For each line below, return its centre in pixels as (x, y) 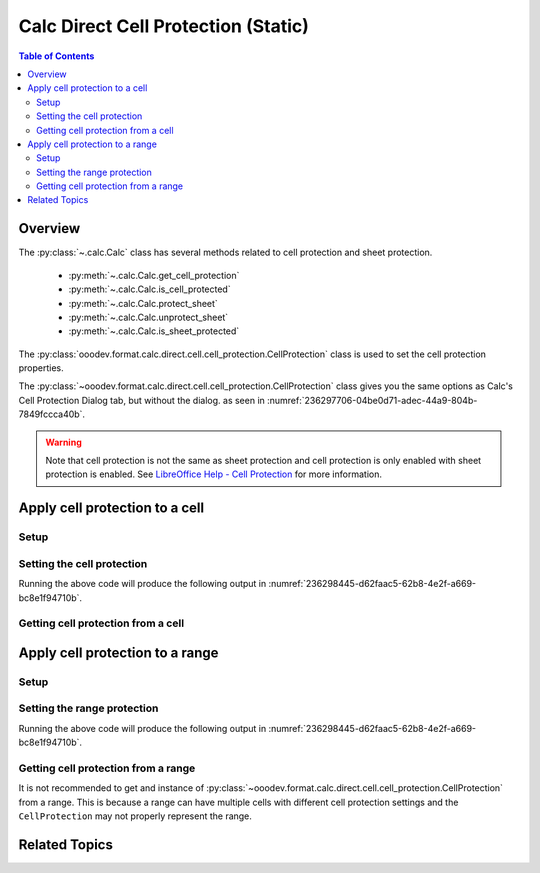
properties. (41, 368)
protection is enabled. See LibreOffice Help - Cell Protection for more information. (213, 474)
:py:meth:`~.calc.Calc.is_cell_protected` (149, 289)
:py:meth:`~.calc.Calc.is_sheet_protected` (154, 331)
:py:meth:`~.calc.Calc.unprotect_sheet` (148, 317)
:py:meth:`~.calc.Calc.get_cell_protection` (154, 275)
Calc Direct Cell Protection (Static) (164, 26)
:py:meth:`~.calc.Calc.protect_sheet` (143, 303)
